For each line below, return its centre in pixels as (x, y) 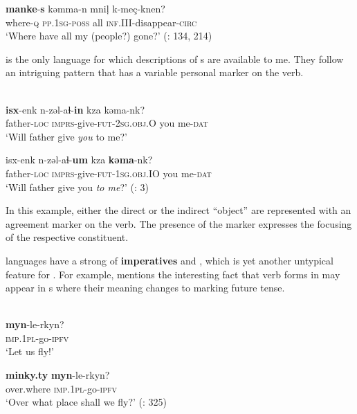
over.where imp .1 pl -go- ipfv (62, 388)
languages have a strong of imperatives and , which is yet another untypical (170, 260)
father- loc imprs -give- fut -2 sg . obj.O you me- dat (107, 123)
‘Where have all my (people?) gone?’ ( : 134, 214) (109, 36)
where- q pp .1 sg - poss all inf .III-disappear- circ (101, 22)
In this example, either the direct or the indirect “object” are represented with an (178, 210)
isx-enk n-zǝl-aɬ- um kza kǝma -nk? (79, 160)
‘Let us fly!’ (30, 351)
